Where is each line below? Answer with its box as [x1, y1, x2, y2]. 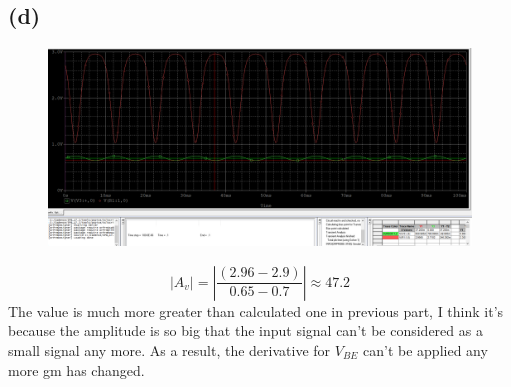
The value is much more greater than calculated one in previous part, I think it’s [8, 300, 504, 321]
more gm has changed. [8, 359, 145, 380]
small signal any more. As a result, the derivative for [8, 339, 331, 360]
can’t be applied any [363, 339, 488, 360]
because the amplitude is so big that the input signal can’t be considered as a [8, 320, 483, 341]
